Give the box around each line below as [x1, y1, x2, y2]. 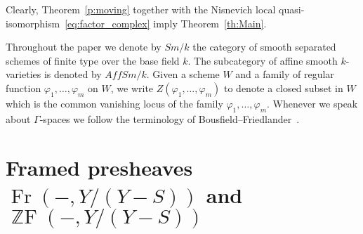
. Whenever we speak [267, 96, 358, 110]
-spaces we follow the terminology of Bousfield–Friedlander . [39, 111, 300, 126]
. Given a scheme [146, 67, 220, 82]
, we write [110, 80, 154, 95]
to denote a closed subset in [224, 80, 343, 95]
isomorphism [6, 15, 60, 30]
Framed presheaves [6, 152, 193, 181]
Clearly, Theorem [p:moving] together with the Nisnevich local [6, 2, 276, 16]
